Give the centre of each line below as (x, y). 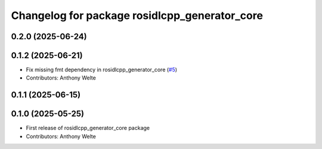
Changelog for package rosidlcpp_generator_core (137, 15)
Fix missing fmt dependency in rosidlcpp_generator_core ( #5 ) (102, 70)
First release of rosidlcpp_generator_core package (88, 128)
